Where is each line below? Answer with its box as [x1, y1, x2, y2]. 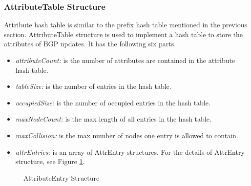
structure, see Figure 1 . [15, 156, 85, 166]
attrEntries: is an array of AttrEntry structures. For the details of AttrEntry [15, 146, 245, 157]
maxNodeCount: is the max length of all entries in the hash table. [15, 114, 211, 124]
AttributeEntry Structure [23, 172, 100, 183]
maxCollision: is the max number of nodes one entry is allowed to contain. [15, 130, 238, 140]
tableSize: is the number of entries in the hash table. [15, 81, 171, 91]
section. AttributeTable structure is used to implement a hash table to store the [4, 29, 243, 39]
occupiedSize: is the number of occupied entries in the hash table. [15, 97, 210, 107]
